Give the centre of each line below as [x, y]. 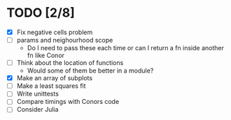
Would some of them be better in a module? [90, 70]
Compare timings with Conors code [68, 102]
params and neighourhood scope [65, 40]
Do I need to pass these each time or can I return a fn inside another [126, 48]
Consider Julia [37, 110]
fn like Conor [45, 55]
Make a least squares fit [51, 86]
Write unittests [37, 94]
